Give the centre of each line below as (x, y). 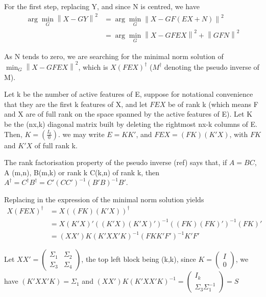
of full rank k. (56, 145)
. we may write (81, 134)
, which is (93, 66)
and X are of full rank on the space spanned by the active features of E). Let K (128, 114)
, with (239, 134)
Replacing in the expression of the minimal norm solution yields (104, 199)
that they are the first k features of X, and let (76, 104)
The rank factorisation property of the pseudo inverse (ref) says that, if (116, 162)
